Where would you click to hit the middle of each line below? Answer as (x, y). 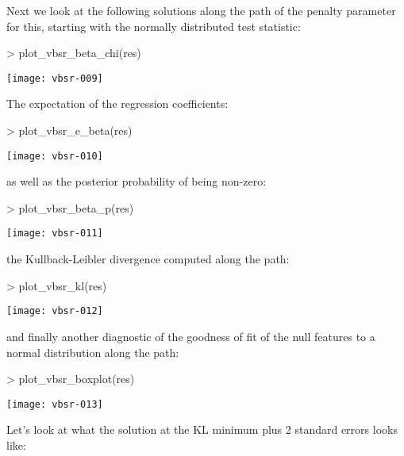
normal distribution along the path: (93, 352)
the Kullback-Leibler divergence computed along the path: (148, 259)
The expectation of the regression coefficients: (117, 103)
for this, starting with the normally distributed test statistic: (154, 26)
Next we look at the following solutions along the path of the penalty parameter (201, 10)
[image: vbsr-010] (55, 156)
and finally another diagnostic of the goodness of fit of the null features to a (191, 336)
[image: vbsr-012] (55, 311)
